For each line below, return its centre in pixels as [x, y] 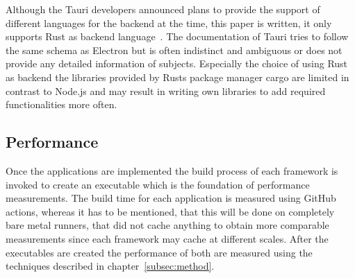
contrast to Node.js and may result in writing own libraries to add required [166, 90]
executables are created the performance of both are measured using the [159, 252]
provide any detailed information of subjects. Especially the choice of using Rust [177, 63]
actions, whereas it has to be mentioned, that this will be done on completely [170, 211]
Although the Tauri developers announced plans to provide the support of [163, 9]
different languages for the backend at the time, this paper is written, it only [169, 23]
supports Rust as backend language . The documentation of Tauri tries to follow [177, 36]
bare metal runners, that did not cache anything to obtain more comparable [167, 225]
